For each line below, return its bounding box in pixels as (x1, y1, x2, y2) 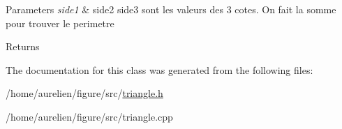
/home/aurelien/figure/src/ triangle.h (6, 86, 163, 100)
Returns (6, 39, 40, 54)
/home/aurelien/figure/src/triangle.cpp (6, 109, 173, 123)
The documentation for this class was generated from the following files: (6, 62, 313, 77)
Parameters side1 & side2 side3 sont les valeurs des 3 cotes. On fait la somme (6, 2, 336, 16)
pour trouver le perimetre (6, 15, 114, 30)
